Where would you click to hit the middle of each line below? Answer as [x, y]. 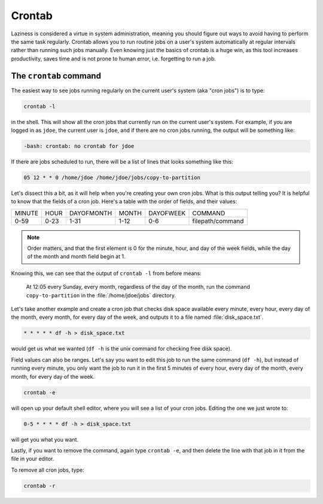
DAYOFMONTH [91, 213]
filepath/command [218, 221]
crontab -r [39, 486]
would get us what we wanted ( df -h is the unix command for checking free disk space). [121, 349]
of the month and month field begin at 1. [76, 256]
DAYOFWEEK [167, 213]
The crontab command [56, 76]
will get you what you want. [45, 439]
